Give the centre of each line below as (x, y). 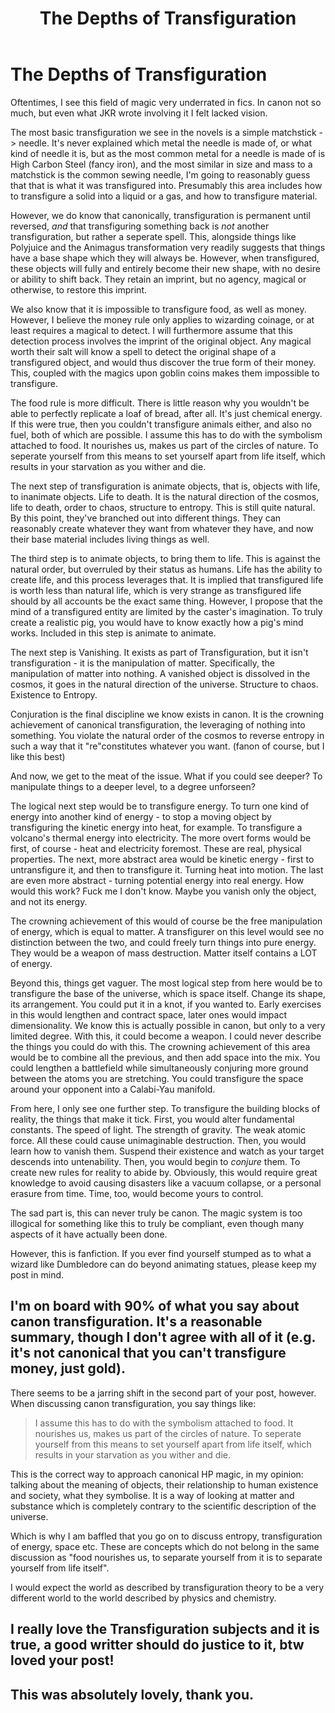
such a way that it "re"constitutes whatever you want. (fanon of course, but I (167, 746)
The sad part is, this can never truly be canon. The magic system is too (156, 1213)
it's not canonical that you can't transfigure (148, 1353)
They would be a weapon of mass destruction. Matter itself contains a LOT (164, 953)
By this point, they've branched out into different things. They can (146, 518)
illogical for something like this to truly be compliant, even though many (157, 1223)
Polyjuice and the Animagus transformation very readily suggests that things (168, 247)
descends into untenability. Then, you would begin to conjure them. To (155, 1161)
